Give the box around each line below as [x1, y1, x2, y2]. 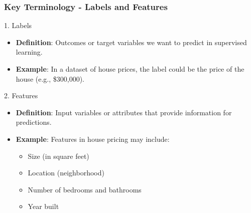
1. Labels [4, 20, 32, 31]
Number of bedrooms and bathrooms [28, 184, 142, 194]
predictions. [16, 117, 52, 127]
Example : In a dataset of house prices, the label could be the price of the [16, 64, 244, 74]
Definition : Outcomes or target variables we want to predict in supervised [16, 37, 247, 47]
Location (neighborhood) [28, 167, 104, 178]
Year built [28, 201, 59, 211]
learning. [16, 47, 43, 57]
